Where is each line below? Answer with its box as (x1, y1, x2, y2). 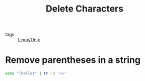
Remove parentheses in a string (5, 54, 141, 66)
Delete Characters (45, 3, 124, 15)
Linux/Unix (18, 37, 40, 43)
